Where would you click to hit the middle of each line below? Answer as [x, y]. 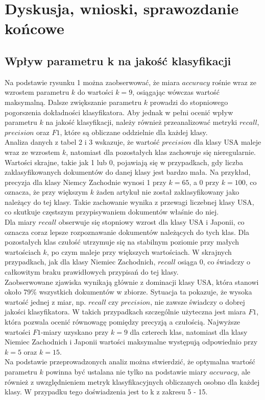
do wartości [95, 92]
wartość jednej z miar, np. [45, 301]
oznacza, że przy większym [46, 192]
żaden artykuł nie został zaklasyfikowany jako [168, 192]
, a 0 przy [204, 182]
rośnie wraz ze [234, 82]
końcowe [34, 28]
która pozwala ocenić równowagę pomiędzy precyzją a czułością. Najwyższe [123, 322]
